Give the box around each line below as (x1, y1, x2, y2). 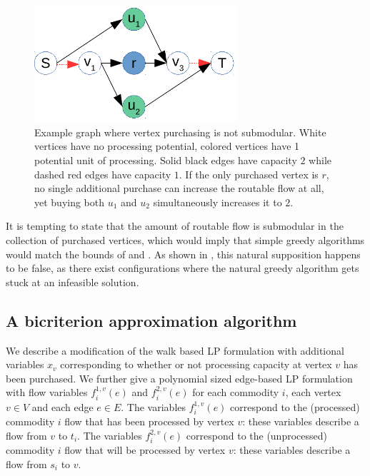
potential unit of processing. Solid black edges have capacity (34, 152, 297, 167)
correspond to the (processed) (230, 399, 360, 414)
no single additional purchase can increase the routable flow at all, (34, 181, 324, 196)
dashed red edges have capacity (34, 166, 171, 181)
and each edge (31, 399, 94, 414)
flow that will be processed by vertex (64, 442, 226, 457)
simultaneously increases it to (153, 194, 282, 209)
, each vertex (285, 385, 341, 400)
